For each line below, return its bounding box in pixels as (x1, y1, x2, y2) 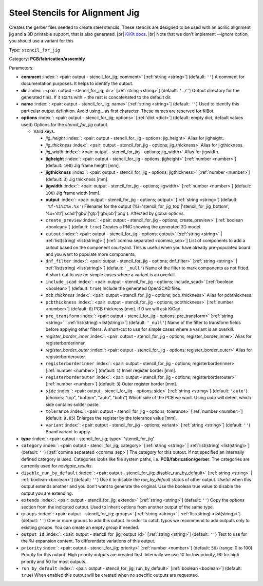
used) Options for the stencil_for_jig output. (21, 121, 109, 127)
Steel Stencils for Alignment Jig (9, 7, 140, 18)
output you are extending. (21, 490, 73, 496)
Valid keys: (33, 128, 56, 134)
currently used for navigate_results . (21, 463, 93, 469)
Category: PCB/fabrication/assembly (9, 56, 85, 62)
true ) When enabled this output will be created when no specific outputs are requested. (21, 572, 199, 578)
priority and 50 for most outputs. (21, 559, 87, 565)
